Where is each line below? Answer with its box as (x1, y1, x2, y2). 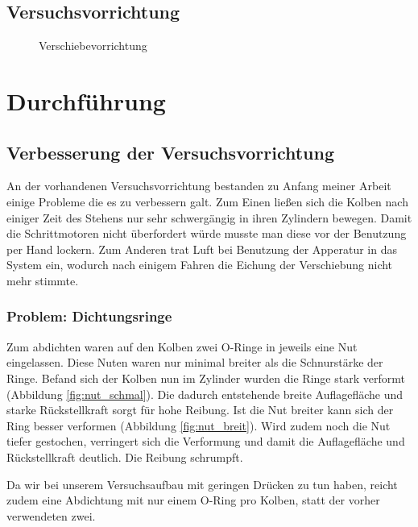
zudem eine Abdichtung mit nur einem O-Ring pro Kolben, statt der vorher (6, 492, 380, 508)
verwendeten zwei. (6, 507, 96, 524)
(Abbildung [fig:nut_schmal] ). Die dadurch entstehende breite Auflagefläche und (6, 385, 404, 402)
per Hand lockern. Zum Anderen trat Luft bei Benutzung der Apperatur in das (6, 240, 397, 257)
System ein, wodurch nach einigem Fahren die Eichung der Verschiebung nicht (6, 256, 393, 273)
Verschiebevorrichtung (39, 37, 147, 54)
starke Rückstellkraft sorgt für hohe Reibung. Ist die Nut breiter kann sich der (6, 401, 394, 418)
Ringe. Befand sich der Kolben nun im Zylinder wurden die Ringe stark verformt (6, 369, 405, 386)
